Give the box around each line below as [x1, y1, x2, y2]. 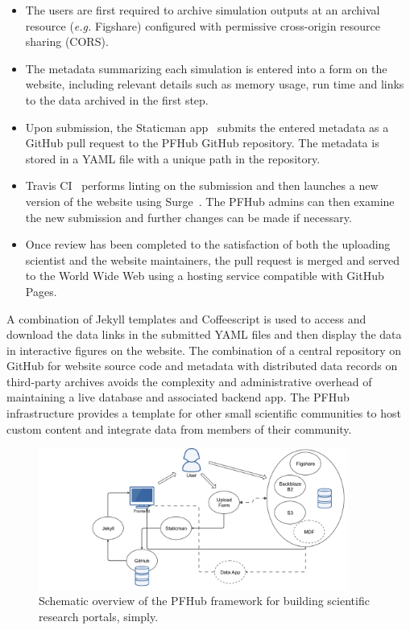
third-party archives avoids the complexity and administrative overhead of [6, 373, 372, 389]
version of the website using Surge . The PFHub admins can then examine [25, 192, 395, 209]
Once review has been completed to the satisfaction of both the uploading [25, 236, 391, 253]
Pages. [25, 282, 57, 299]
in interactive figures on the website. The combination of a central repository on [6, 341, 402, 358]
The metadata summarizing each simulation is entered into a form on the [25, 60, 387, 76]
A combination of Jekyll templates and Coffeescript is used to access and [6, 310, 367, 327]
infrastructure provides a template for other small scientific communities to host [6, 405, 401, 422]
